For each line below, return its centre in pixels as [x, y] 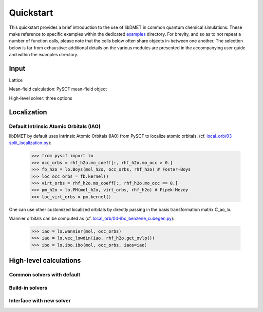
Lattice [16, 80]
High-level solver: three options [41, 98]
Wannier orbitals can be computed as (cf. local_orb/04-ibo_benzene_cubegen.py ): [92, 218]
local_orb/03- [220, 136]
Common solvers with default [45, 275]
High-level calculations [45, 260]
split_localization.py [29, 143]
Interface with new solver [40, 301]
